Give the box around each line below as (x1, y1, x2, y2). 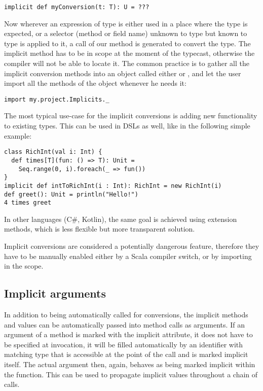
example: (4, 130, 32, 141)
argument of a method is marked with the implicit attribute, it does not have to (4, 329, 253, 340)
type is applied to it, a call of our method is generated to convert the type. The (4, 38, 251, 48)
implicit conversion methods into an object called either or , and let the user (4, 68, 241, 78)
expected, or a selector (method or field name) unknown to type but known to (4, 28, 247, 39)
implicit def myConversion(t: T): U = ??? (4, 4, 149, 11)
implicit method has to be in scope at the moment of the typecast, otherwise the (4, 48, 255, 58)
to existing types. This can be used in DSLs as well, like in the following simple (4, 120, 250, 131)
